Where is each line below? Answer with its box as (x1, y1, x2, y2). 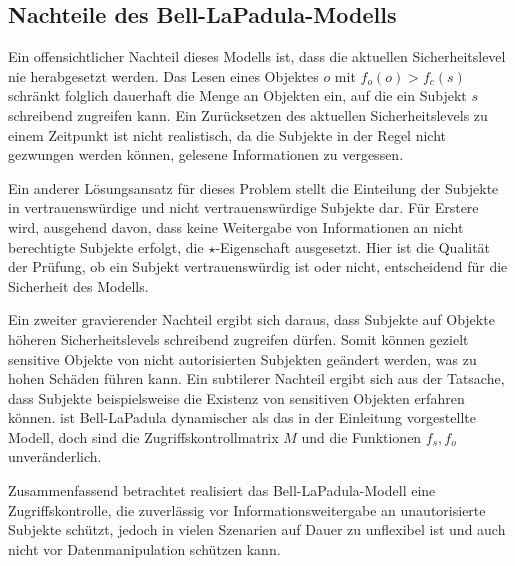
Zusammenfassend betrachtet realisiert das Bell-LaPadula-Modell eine (8, 480, 436, 501)
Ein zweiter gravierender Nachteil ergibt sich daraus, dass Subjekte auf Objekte (8, 309, 495, 330)
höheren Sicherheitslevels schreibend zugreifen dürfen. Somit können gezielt (8, 328, 469, 349)
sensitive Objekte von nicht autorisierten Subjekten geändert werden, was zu (8, 348, 477, 369)
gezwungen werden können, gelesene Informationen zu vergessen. (8, 144, 404, 165)
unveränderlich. (8, 446, 102, 467)
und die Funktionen (301, 426, 422, 447)
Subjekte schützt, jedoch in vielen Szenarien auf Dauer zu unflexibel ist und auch (8, 519, 506, 540)
